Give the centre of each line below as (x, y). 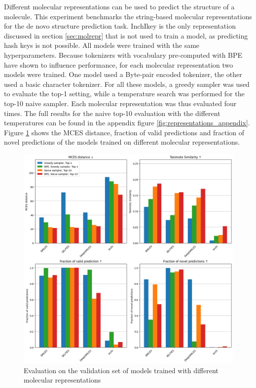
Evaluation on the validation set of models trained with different (121, 370)
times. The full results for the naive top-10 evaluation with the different (112, 113)
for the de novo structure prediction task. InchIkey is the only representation (120, 26)
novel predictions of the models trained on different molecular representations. (122, 142)
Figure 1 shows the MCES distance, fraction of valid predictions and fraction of (124, 132)
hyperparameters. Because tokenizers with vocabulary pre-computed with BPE (123, 55)
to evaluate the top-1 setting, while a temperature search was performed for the (124, 94)
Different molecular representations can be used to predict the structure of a (119, 6)
